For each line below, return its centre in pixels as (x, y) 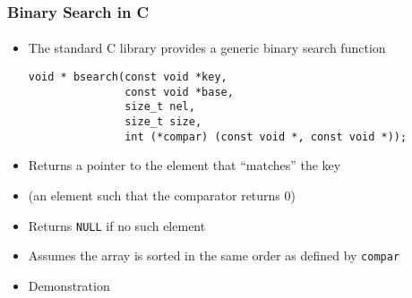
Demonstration (69, 285)
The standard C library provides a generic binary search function (207, 48)
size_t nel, (160, 107)
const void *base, (179, 92)
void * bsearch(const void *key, (128, 77)
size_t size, (163, 122)
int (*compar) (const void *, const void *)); (266, 136)
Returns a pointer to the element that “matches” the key (185, 165)
